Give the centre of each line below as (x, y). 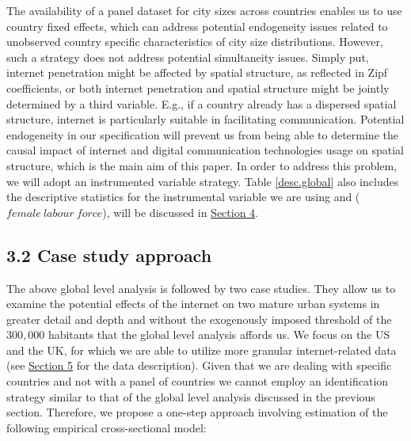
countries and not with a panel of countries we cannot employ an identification (198, 381)
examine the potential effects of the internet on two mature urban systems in (193, 304)
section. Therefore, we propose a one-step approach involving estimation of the (197, 412)
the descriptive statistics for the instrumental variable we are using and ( (183, 197)
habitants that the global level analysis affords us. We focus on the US (219, 335)
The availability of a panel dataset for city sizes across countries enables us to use (204, 10)
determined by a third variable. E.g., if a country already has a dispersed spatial (202, 103)
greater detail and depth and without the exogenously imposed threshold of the (199, 319)
